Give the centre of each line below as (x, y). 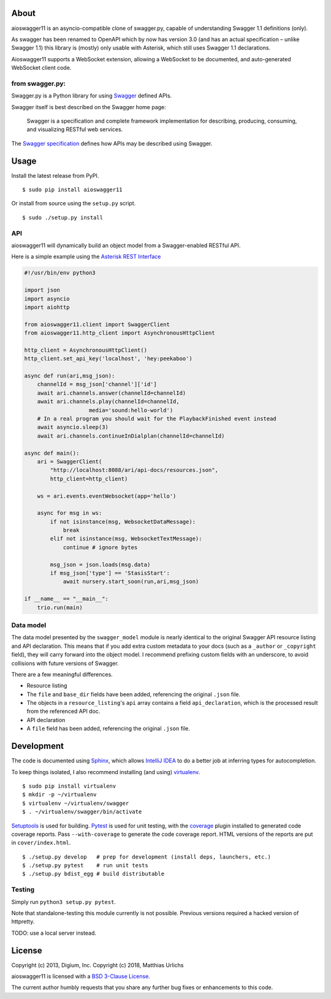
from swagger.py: (38, 83)
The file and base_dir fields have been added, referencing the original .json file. (134, 694)
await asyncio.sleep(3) (73, 427)
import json (42, 290)
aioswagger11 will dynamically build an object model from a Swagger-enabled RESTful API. (126, 245)
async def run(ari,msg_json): (70, 376)
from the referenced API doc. (63, 712)
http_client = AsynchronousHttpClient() (86, 350)
